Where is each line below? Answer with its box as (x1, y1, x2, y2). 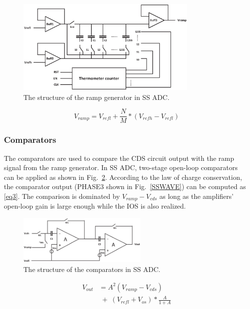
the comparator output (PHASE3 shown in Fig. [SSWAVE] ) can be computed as (4, 181, 246, 192)
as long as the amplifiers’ (159, 191, 234, 201)
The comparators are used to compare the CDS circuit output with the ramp (4, 153, 234, 163)
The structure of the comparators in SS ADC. (23, 264, 160, 274)
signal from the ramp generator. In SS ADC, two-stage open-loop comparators (4, 162, 238, 173)
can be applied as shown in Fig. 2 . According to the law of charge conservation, (4, 172, 242, 182)
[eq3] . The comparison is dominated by (4, 191, 120, 201)
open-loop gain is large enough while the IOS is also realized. (4, 201, 186, 211)
